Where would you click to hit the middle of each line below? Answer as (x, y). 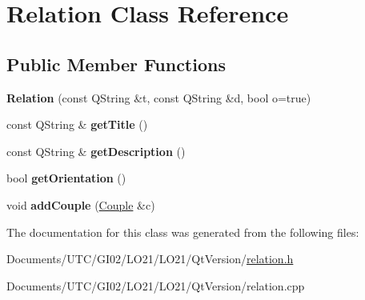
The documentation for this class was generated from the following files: (183, 232)
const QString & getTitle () (77, 124)
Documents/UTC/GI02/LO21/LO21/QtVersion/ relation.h (150, 259)
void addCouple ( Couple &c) (81, 204)
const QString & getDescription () (96, 151)
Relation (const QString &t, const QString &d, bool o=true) (159, 97)
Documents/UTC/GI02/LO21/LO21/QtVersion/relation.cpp (156, 285)
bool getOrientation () (66, 178)
